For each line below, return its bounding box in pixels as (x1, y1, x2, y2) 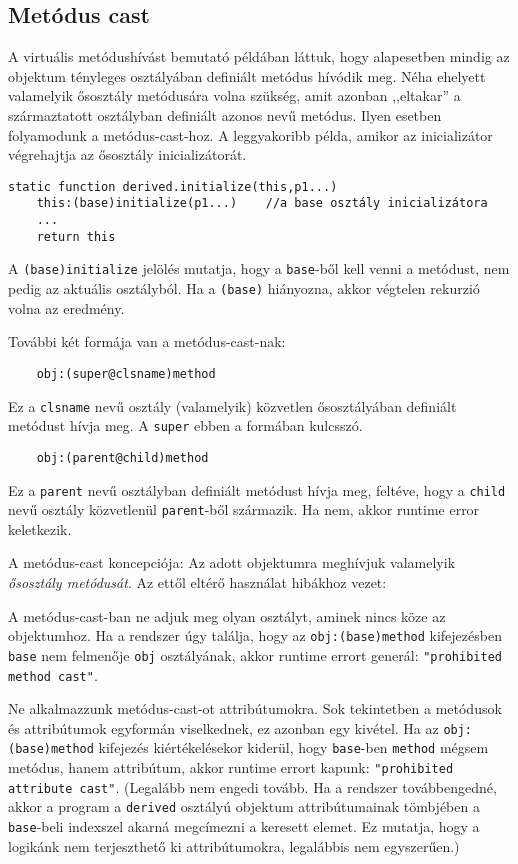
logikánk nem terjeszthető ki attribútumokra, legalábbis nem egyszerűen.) (8, 835, 460, 856)
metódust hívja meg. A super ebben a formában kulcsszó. (8, 415, 363, 436)
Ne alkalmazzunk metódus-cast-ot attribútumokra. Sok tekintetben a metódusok (8, 698, 502, 719)
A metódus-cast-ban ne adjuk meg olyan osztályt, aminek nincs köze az (8, 605, 446, 626)
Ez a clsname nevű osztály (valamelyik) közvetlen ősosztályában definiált (8, 395, 457, 416)
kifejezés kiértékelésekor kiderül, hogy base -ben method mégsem (98, 737, 489, 758)
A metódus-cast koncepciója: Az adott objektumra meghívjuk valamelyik (8, 552, 456, 573)
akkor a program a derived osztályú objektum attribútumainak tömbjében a (8, 796, 480, 817)
